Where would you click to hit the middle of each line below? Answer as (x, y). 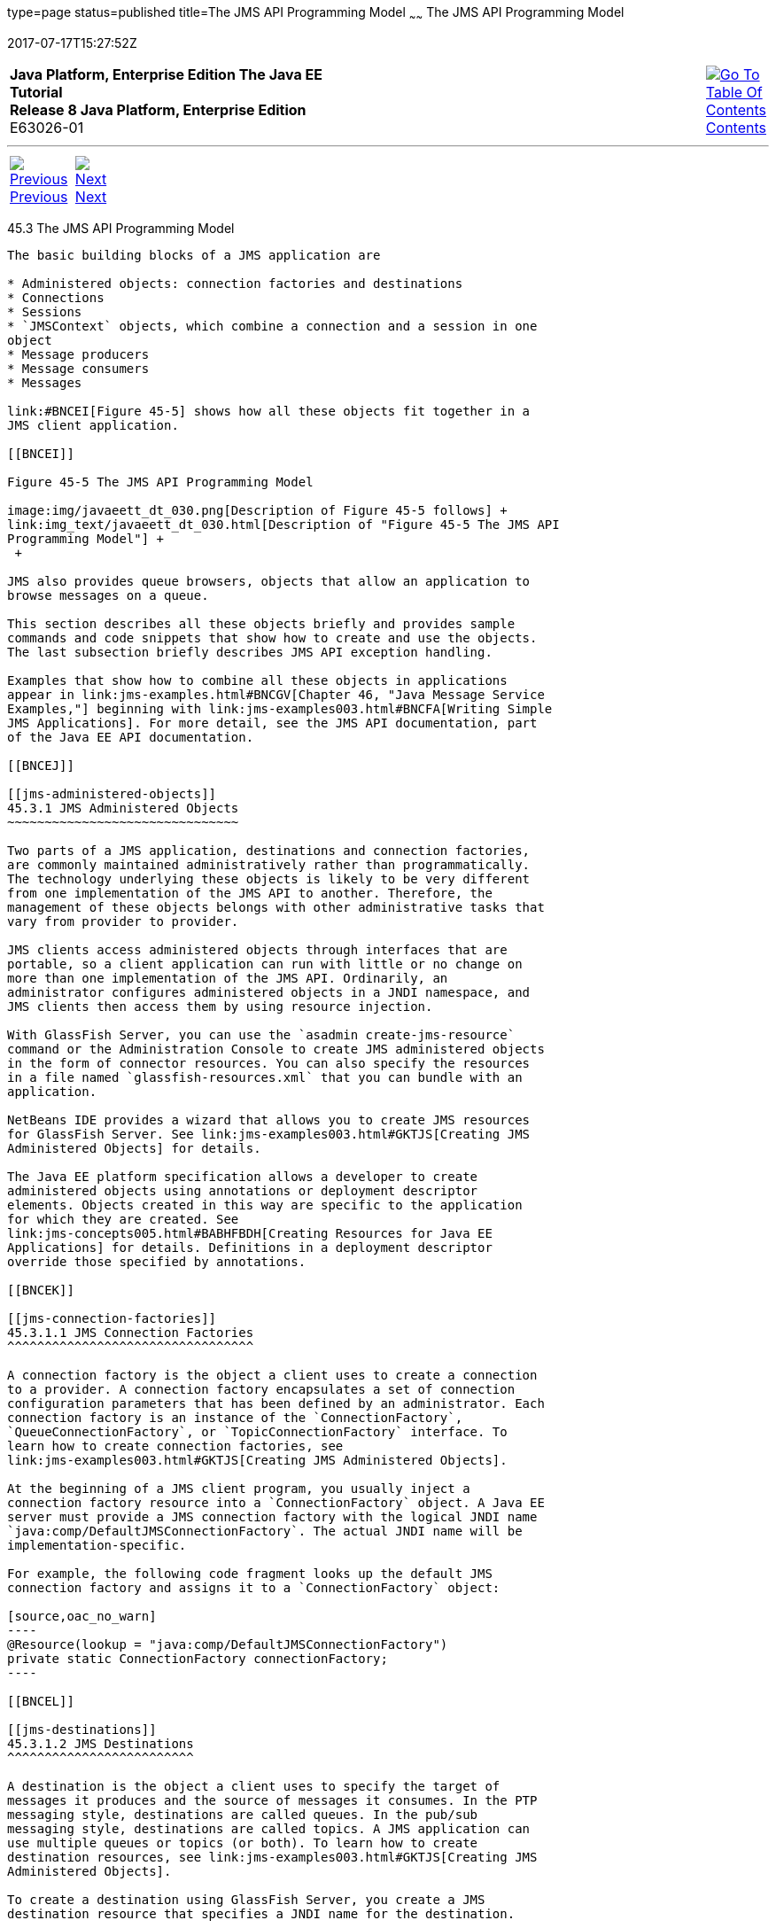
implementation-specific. (97, 1545)
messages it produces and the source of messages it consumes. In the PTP (272, 1800)
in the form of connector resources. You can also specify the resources (269, 1063)
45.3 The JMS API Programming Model (121, 228)
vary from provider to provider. (123, 921)
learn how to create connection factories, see (175, 1446)
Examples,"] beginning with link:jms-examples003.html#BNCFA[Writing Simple (280, 708)
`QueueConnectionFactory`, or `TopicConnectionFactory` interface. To (257, 1431)
